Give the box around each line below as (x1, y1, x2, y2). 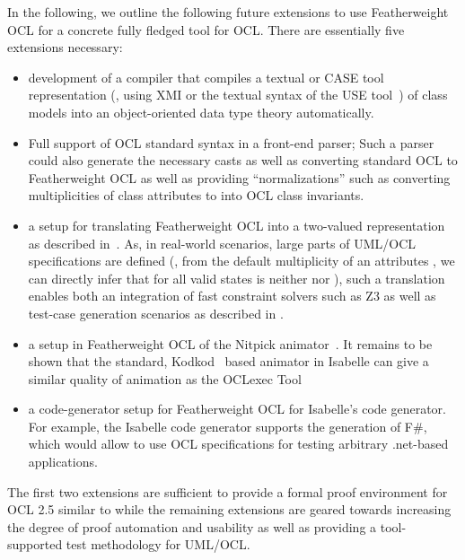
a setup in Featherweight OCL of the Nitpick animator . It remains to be (28, 334, 433, 353)
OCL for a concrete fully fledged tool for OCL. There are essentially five (7, 20, 405, 39)
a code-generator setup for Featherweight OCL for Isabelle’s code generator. (28, 399, 447, 418)
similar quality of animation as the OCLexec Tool (28, 369, 302, 388)
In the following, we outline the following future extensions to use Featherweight (7, 3, 449, 21)
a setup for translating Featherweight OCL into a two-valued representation (28, 215, 445, 234)
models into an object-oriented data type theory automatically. (28, 102, 374, 121)
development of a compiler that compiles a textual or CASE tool (28, 67, 384, 86)
